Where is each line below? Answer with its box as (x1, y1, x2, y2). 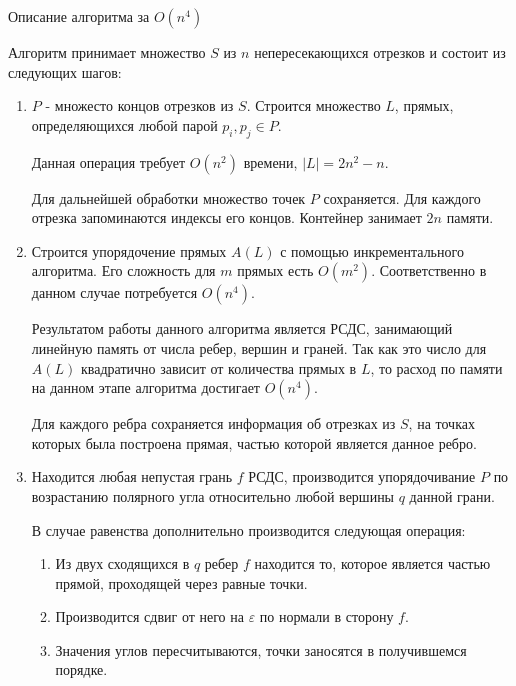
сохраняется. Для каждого (323, 187, 481, 208)
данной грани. (409, 485, 495, 506)
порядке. (55, 659, 108, 680)
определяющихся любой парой (31, 114, 218, 135)
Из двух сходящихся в (55, 553, 190, 574)
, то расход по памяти (370, 357, 503, 378)
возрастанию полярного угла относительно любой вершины (31, 485, 395, 506)
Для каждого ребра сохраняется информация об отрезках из (31, 413, 396, 434)
